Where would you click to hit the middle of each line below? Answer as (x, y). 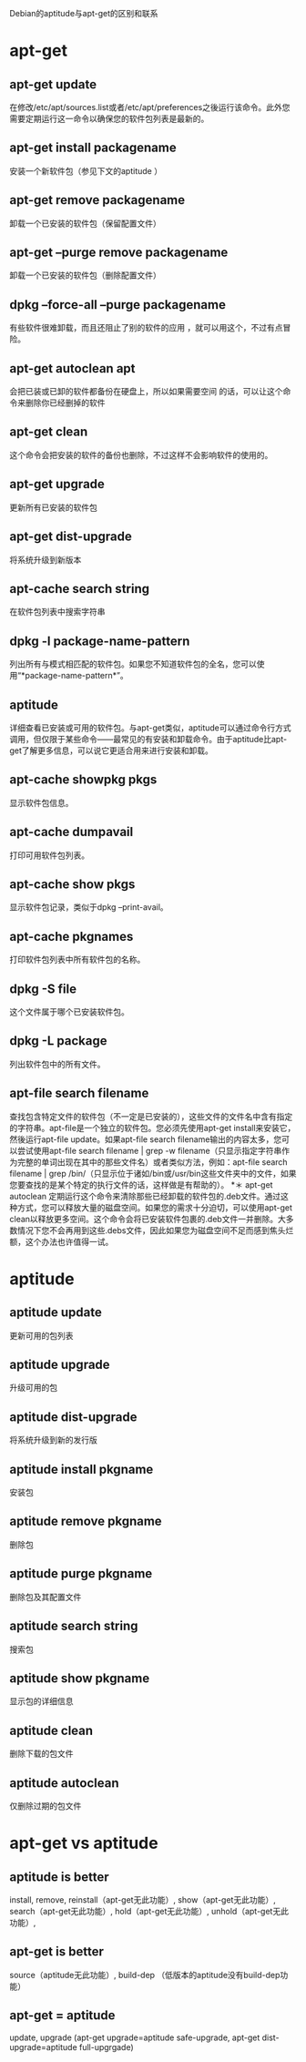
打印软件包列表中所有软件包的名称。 (77, 960)
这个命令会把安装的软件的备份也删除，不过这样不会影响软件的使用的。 (141, 454)
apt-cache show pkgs (72, 884)
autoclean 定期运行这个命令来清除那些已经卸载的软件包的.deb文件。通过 (145, 1196)
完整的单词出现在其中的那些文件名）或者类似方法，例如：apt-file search (153, 1162)
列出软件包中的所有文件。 (57, 1064)
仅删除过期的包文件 (46, 1805)
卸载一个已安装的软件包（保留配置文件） (85, 223)
